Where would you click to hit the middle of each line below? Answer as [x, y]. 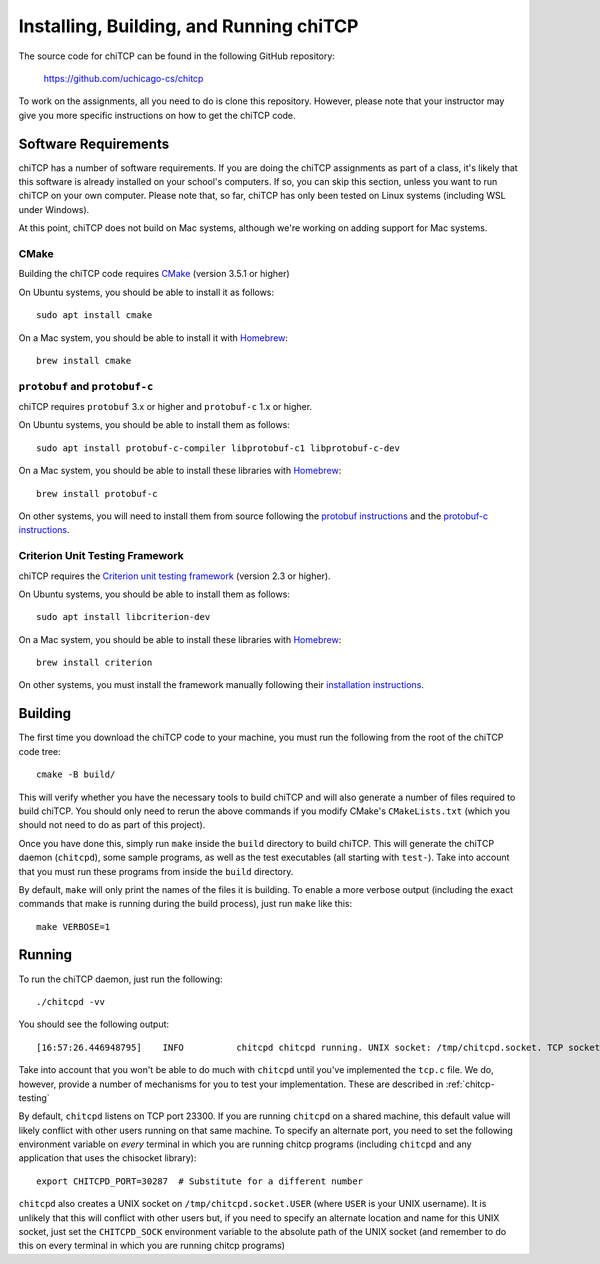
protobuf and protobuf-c [86, 386]
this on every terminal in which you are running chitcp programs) [151, 1246]
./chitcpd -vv [70, 1001]
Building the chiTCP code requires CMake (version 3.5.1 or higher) [154, 274]
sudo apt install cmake [94, 315]
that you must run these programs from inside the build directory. [156, 871]
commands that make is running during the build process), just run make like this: [185, 904]
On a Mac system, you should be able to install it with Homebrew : [153, 337]
